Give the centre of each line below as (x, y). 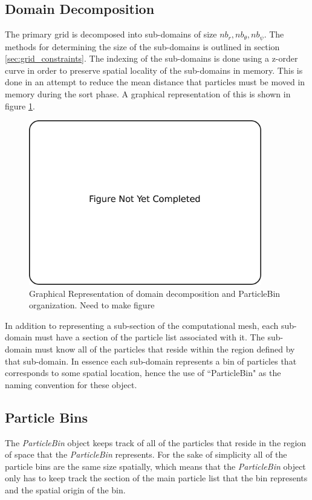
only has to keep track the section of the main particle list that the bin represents (156, 478)
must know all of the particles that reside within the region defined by (165, 349)
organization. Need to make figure (92, 305)
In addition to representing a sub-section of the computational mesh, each (142, 325)
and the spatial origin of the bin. (65, 490)
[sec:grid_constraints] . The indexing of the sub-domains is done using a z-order (151, 58)
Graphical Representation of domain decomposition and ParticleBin (155, 293)
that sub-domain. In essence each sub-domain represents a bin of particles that (151, 361)
